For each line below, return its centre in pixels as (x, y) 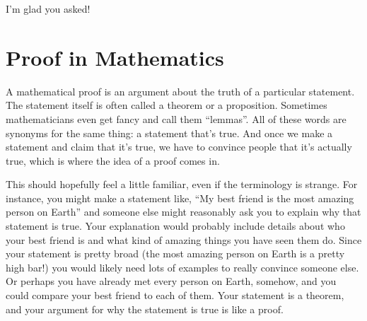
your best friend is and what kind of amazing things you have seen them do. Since (184, 239)
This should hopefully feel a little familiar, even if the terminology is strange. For (182, 184)
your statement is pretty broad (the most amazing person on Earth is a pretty (175, 253)
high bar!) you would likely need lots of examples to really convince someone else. (182, 267)
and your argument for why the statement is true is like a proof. (145, 309)
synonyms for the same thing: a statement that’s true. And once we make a (169, 133)
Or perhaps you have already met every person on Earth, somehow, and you (171, 281)
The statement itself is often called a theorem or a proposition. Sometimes (167, 105)
